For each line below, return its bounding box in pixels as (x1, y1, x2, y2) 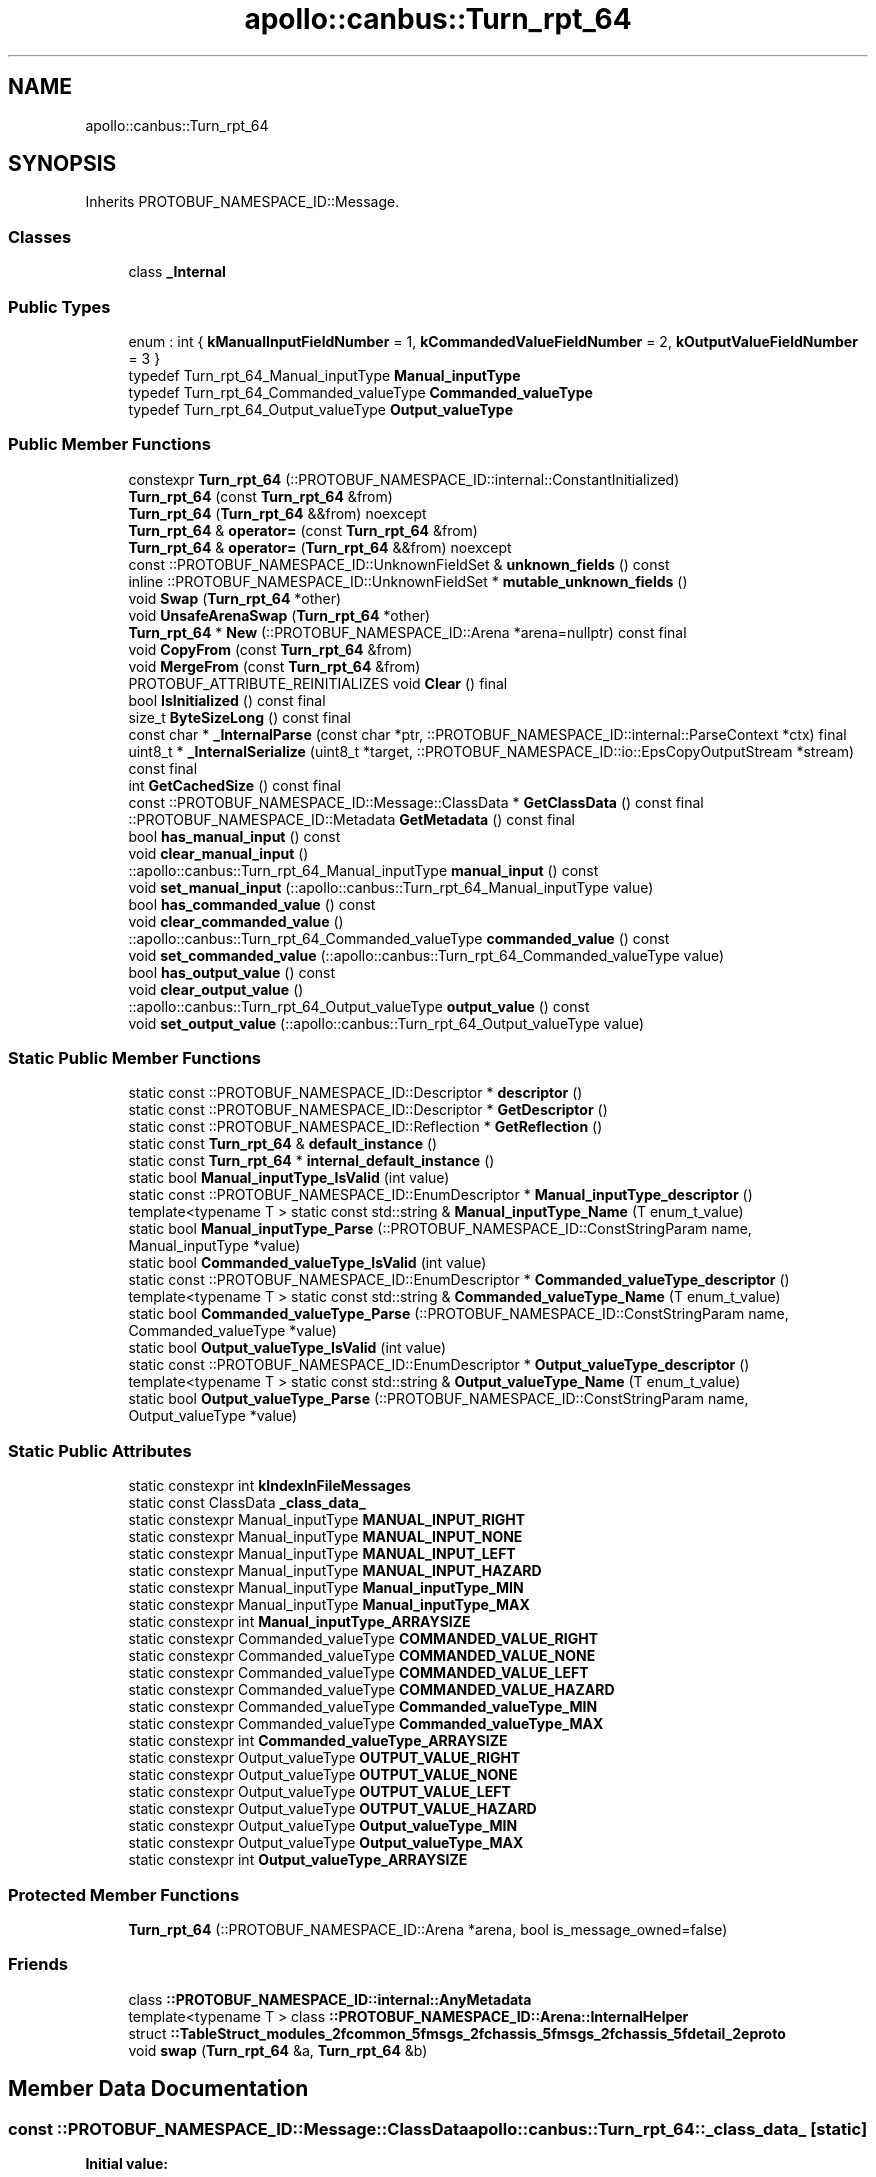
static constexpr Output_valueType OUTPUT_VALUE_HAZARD (128, 1800, 537, 1818)
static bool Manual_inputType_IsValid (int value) (128, 1169, 450, 1187)
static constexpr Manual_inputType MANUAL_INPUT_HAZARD (128, 1562, 542, 1580)
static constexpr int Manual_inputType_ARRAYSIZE (128, 1613, 471, 1631)
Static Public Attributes (8, 1440, 192, 1461)
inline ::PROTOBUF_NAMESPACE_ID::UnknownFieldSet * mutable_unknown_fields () (128, 572, 688, 590)
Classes (8, 226, 72, 247)
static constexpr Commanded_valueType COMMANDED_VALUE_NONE (128, 1647, 596, 1665)
